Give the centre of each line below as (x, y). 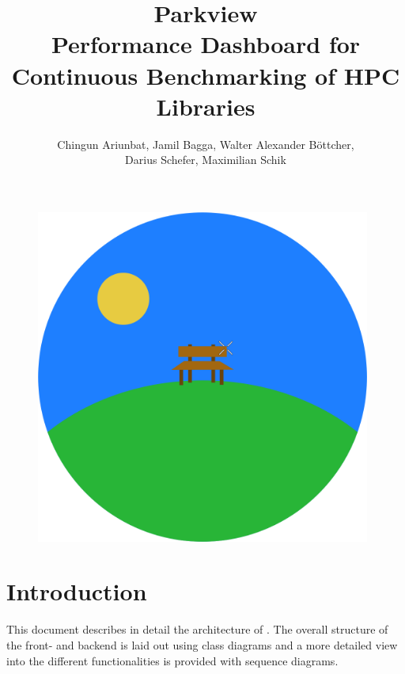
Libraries (206, 106)
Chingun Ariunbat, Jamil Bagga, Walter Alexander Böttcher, (206, 144)
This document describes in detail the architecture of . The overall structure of (197, 629)
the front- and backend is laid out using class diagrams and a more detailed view (202, 644)
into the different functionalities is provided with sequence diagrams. (172, 660)
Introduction (77, 591)
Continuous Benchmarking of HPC (206, 75)
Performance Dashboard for (206, 44)
